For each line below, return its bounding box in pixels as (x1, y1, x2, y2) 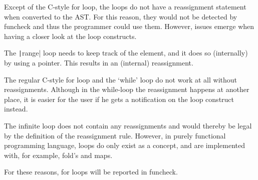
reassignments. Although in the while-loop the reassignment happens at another (4, 84, 249, 94)
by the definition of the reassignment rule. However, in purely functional (4, 130, 226, 140)
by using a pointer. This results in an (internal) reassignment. (4, 57, 193, 68)
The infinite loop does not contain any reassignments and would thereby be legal (4, 120, 252, 130)
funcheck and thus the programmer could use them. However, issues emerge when (4, 21, 254, 31)
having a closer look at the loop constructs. (4, 30, 137, 41)
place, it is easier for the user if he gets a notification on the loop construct (4, 93, 234, 104)
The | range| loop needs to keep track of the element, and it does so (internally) (4, 47, 248, 58)
